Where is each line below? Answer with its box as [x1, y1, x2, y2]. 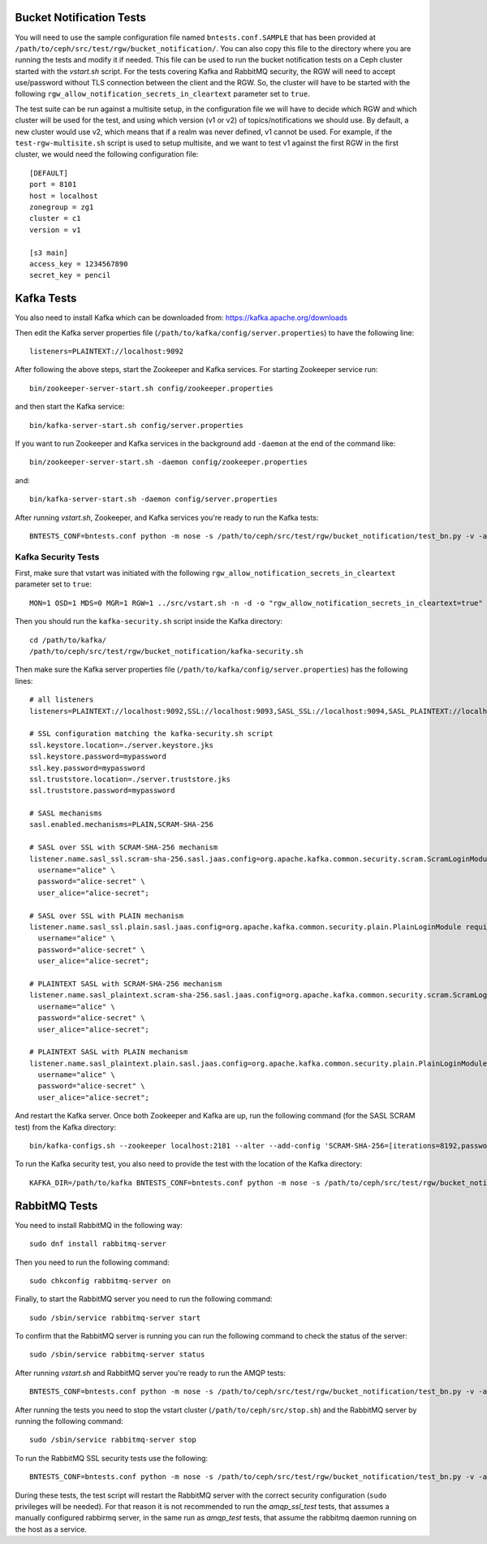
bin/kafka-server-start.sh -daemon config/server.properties [29, 495, 278, 504]
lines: [15, 676, 33, 686]
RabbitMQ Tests [15, 1199, 98, 1213]
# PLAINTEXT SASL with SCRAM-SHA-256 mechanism [29, 979, 222, 988]
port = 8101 [29, 179, 77, 189]
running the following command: [15, 1416, 123, 1426]
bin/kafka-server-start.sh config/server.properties [29, 421, 243, 430]
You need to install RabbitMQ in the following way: [15, 1220, 183, 1230]
